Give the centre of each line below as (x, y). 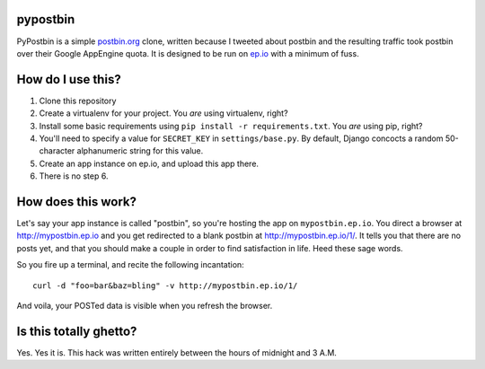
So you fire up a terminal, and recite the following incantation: (130, 265)
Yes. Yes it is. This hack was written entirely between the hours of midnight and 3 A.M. (176, 352)
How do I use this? (69, 79)
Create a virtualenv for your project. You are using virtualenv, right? (163, 113)
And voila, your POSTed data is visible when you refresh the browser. (145, 306)
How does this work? (76, 202)
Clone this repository (78, 101)
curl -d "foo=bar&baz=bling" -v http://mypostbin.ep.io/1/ (165, 286)
